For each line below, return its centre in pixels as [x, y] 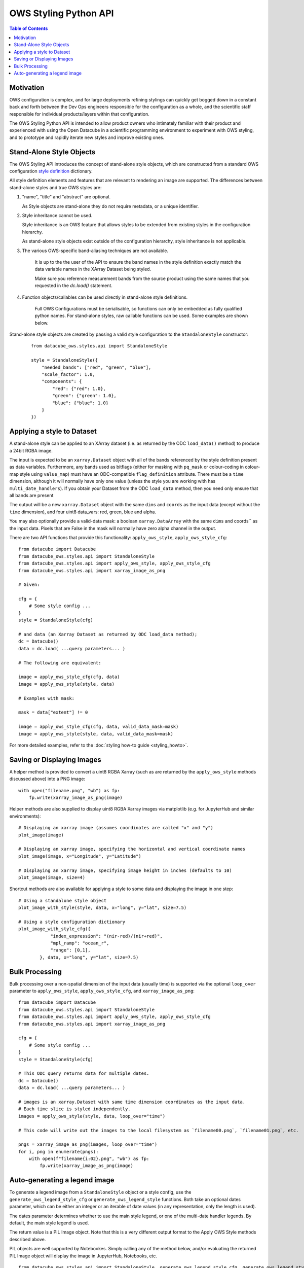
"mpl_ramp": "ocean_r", [80, 943]
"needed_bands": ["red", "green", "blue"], [96, 367]
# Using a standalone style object [63, 901]
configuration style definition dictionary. [51, 171]
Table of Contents [29, 28]
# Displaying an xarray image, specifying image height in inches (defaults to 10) [125, 870]
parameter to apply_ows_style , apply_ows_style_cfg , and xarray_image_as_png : [102, 991]
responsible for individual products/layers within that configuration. [79, 114]
